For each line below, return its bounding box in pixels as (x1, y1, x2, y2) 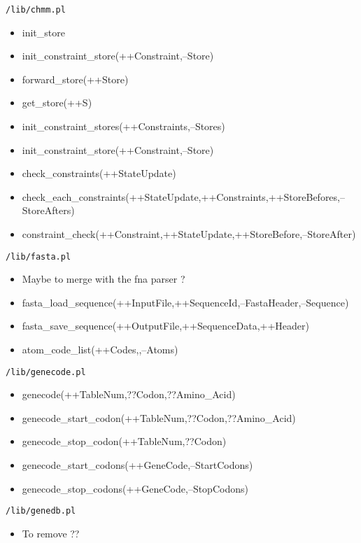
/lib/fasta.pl (6, 251, 71, 262)
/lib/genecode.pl (6, 367, 86, 377)
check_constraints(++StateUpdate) (22, 166, 176, 181)
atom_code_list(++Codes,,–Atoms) (22, 342, 178, 357)
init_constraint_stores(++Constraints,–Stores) (22, 119, 225, 134)
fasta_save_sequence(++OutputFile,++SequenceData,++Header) (22, 318, 309, 333)
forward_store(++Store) (22, 71, 129, 86)
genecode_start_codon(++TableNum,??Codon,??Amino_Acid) (22, 410, 296, 425)
